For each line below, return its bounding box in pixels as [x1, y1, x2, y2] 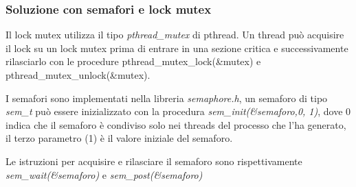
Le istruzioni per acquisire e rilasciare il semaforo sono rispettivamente [5, 153, 302, 168]
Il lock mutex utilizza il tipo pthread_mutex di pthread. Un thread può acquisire [5, 27, 344, 42]
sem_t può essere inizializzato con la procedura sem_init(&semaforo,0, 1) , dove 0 [5, 104, 351, 119]
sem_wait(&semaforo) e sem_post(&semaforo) [5, 167, 203, 182]
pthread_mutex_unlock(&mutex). [5, 68, 151, 82]
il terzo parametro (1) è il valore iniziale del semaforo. [5, 131, 233, 145]
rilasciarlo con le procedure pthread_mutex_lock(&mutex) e [5, 54, 261, 68]
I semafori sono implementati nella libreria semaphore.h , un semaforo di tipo [5, 90, 328, 105]
